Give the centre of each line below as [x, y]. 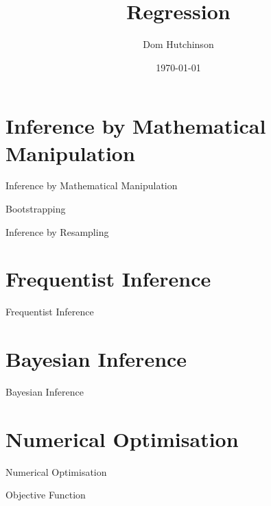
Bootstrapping [36, 209]
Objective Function [46, 495]
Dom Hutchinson [178, 44]
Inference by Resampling [57, 231]
